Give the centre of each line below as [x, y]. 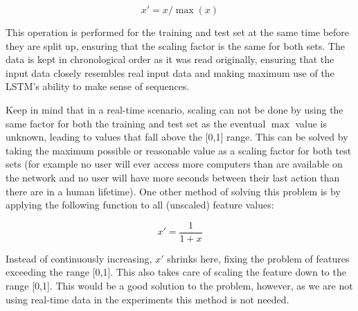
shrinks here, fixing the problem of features [258, 258]
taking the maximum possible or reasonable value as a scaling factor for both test [179, 150]
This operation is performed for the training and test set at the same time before [178, 32]
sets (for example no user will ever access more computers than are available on [174, 164]
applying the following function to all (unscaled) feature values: [140, 205]
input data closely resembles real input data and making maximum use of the [170, 72]
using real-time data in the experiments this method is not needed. [147, 299]
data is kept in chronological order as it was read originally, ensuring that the [170, 59]
